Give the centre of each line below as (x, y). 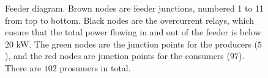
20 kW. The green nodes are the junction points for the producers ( (132, 44)
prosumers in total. (95, 67)
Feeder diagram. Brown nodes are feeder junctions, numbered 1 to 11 (135, 8)
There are (23, 67)
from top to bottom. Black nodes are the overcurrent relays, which (129, 20)
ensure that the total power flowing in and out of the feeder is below (133, 32)
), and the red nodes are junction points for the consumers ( (117, 56)
